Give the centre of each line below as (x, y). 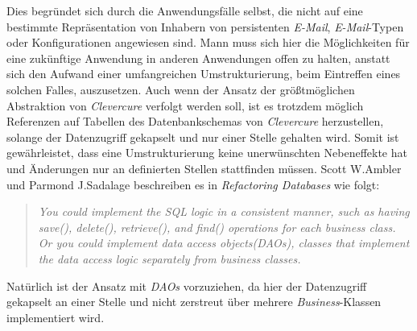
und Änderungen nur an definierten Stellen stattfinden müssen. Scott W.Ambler (204, 168)
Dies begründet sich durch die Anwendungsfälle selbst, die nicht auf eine (185, 10)
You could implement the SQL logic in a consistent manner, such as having (224, 211)
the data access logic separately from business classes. (169, 258)
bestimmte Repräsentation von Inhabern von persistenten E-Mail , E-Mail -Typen (205, 26)
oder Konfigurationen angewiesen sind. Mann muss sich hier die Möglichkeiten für (208, 42)
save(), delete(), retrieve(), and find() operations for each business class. (217, 227)
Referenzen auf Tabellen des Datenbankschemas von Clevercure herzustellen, (195, 121)
